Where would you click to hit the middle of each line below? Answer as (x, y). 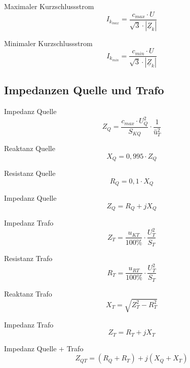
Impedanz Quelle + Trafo (44, 348)
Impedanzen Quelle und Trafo (84, 90)
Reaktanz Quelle (30, 148)
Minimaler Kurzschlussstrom (48, 43)
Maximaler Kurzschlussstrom (49, 6)
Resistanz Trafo (28, 258)
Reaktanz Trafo (28, 293)
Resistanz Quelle (30, 173)
